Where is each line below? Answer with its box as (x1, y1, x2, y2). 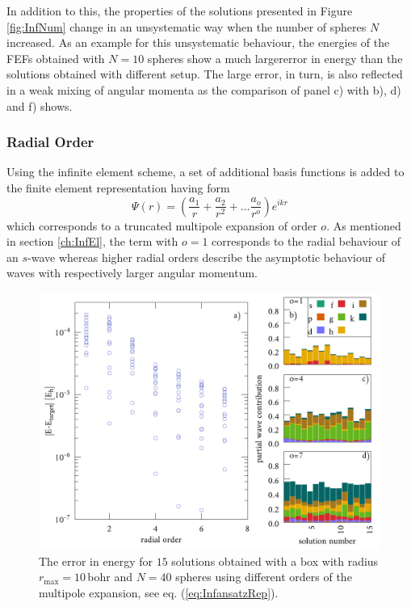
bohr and (87, 568, 133, 585)
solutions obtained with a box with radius (171, 552, 379, 569)
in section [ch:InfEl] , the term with (6, 233, 178, 250)
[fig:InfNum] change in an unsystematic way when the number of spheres (6, 18, 367, 35)
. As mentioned (326, 217, 401, 234)
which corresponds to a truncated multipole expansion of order (6, 217, 317, 234)
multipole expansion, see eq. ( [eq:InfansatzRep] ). (39, 584, 279, 601)
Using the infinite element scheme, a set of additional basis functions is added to (6, 163, 405, 180)
